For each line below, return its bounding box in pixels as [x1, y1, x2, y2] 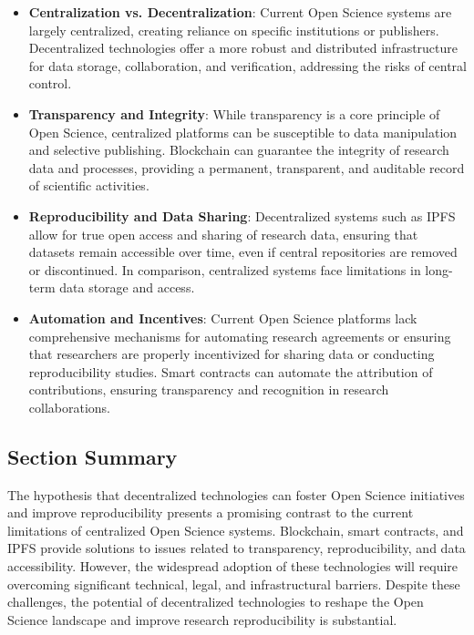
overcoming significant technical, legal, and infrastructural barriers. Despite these [7, 574, 460, 593]
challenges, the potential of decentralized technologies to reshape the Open [7, 592, 424, 611]
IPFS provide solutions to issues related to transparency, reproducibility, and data [7, 538, 466, 558]
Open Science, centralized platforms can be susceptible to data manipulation [28, 122, 458, 141]
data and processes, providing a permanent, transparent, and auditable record [28, 158, 465, 177]
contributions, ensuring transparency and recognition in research [28, 380, 389, 399]
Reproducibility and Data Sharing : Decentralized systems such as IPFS [28, 206, 456, 225]
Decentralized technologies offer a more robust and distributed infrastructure [28, 38, 459, 57]
